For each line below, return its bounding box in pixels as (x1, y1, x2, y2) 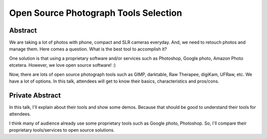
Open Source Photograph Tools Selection (9, 7, 182, 18)
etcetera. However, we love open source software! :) (9, 62, 116, 68)
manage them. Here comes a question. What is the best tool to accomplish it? (9, 46, 167, 52)
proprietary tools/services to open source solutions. (9, 127, 115, 133)
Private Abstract (9, 91, 61, 99)
